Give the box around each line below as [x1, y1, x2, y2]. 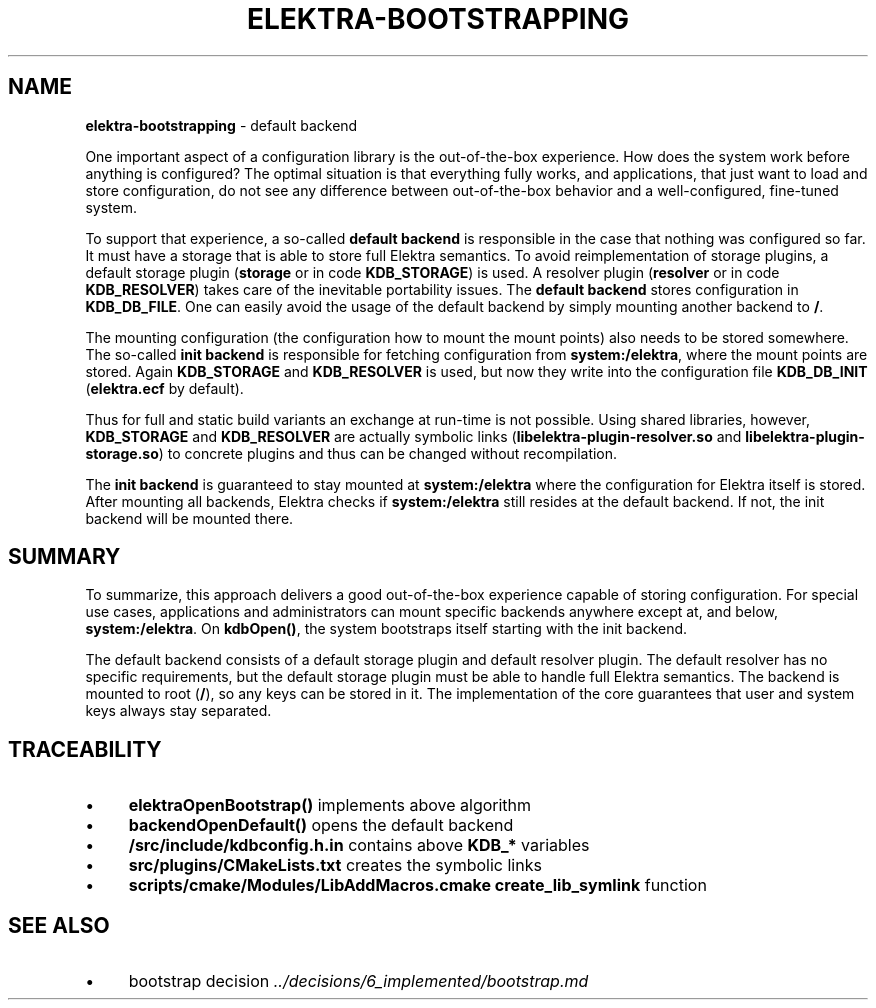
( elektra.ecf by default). [85, 379, 244, 397]
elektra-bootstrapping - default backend [85, 116, 358, 134]
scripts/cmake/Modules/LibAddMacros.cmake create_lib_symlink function [128, 875, 707, 896]
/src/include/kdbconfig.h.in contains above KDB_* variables [128, 835, 590, 856]
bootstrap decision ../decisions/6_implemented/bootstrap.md [128, 971, 589, 992]
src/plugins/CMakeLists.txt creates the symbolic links [128, 855, 542, 876]
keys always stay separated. [85, 702, 272, 720]
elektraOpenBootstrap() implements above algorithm [128, 795, 532, 816]
